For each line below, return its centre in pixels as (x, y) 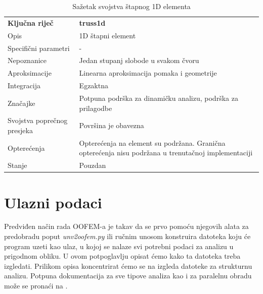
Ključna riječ (31, 22)
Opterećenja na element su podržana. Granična (152, 142)
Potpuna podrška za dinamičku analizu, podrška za (159, 98)
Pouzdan (93, 165)
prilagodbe (96, 108)
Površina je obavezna (112, 125)
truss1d (92, 22)
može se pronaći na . (36, 285)
